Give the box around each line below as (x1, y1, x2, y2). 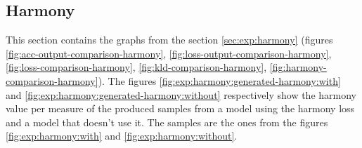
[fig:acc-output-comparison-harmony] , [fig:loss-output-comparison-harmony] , (6, 46, 332, 60)
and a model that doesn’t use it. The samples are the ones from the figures (6, 114, 328, 129)
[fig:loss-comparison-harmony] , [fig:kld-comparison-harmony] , (6, 60, 267, 74)
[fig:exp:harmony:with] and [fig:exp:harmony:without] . (6, 128, 238, 143)
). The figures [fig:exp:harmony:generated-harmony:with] (98, 73, 341, 88)
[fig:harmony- (269, 60, 327, 74)
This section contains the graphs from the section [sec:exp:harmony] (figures (6, 32, 333, 47)
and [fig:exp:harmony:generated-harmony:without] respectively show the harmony (6, 87, 356, 102)
